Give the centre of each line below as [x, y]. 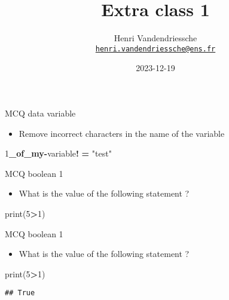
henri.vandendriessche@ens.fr [155, 49]
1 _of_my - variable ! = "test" [58, 153]
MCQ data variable [40, 113]
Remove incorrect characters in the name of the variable [122, 133]
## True [20, 293]
